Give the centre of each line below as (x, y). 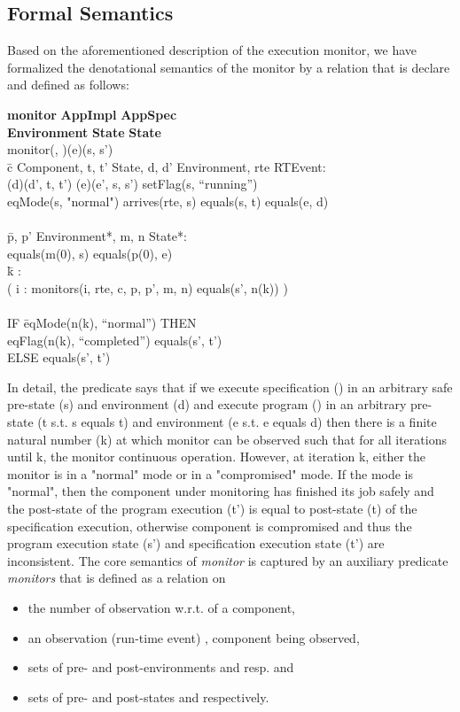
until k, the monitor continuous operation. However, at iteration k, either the (217, 457)
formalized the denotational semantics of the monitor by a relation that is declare (229, 67)
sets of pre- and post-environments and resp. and (161, 667)
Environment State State (84, 132)
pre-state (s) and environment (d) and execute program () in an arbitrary (207, 404)
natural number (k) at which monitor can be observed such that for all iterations (227, 439)
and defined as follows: (68, 85)
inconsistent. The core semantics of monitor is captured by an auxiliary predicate (228, 560)
